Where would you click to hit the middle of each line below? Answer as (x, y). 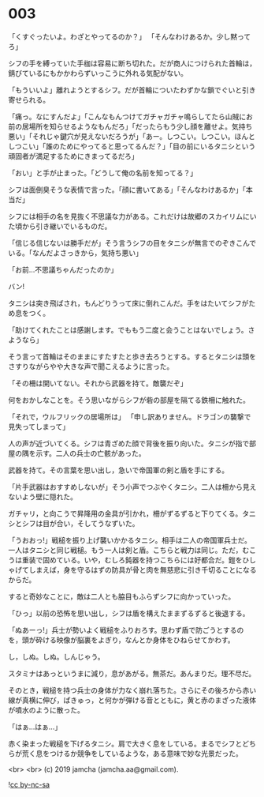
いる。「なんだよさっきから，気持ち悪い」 (76, 253)
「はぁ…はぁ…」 (35, 727)
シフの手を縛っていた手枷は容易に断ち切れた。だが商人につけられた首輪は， (132, 63)
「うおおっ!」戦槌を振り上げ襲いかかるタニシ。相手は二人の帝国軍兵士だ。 (130, 540)
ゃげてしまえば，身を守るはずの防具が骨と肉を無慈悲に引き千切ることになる (132, 570)
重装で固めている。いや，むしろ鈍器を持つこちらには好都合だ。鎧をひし (139, 560)
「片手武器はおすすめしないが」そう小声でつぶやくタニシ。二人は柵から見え (132, 487)
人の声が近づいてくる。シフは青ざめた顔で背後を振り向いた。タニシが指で (129, 443)
